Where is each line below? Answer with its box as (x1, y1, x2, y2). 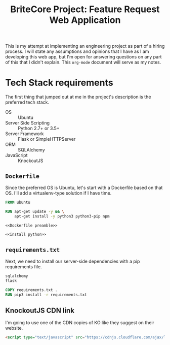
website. (5, 325, 23, 331)
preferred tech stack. (5, 99, 50, 105)
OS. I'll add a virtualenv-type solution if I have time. (5, 190, 112, 196)
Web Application (49, 14, 121, 26)
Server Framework (5, 131, 44, 137)
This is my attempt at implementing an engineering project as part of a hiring (5, 43, 165, 49)
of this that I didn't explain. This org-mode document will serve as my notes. (5, 59, 161, 66)
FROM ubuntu (5, 200, 30, 205)
